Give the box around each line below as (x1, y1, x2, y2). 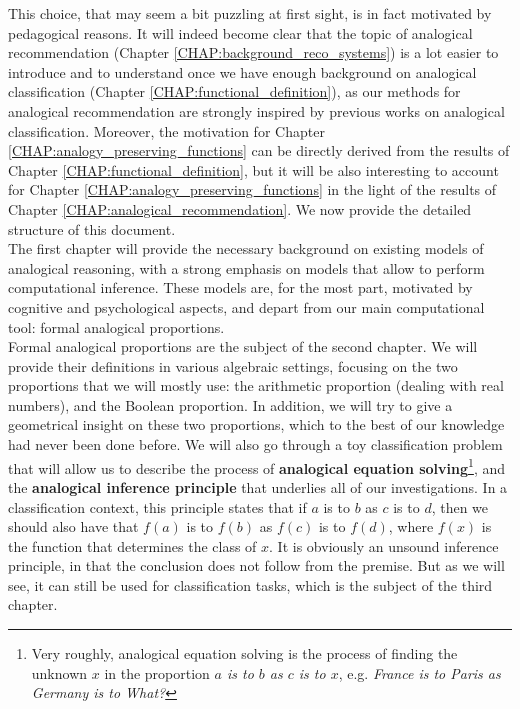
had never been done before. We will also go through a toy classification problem (8, 434, 503, 455)
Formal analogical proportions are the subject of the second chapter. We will (8, 336, 478, 357)
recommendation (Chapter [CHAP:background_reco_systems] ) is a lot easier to (8, 42, 499, 63)
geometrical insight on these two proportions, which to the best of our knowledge (8, 414, 505, 435)
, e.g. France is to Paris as (338, 662, 501, 683)
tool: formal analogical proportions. (8, 316, 225, 337)
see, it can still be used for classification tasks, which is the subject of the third (8, 574, 493, 595)
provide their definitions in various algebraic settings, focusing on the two (8, 355, 458, 376)
